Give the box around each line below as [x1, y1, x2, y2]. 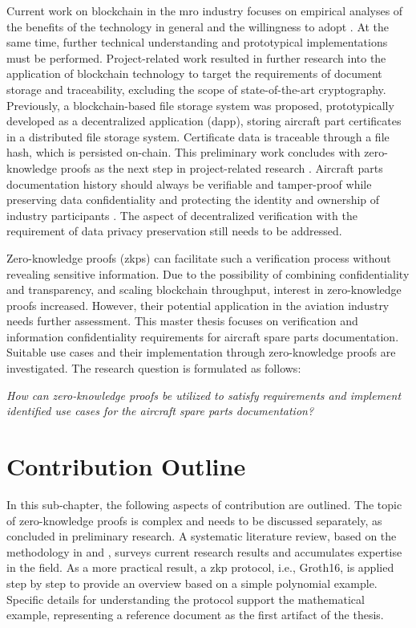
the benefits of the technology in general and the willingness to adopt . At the [6, 18, 390, 35]
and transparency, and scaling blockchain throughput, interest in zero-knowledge [6, 281, 402, 298]
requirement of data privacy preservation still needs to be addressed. [6, 222, 342, 239]
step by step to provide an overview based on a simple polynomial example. [6, 574, 378, 591]
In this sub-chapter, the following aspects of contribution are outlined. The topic [6, 495, 402, 512]
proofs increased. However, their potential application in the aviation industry [6, 296, 390, 313]
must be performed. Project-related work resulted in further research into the [6, 49, 386, 66]
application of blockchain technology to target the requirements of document [6, 65, 382, 82]
